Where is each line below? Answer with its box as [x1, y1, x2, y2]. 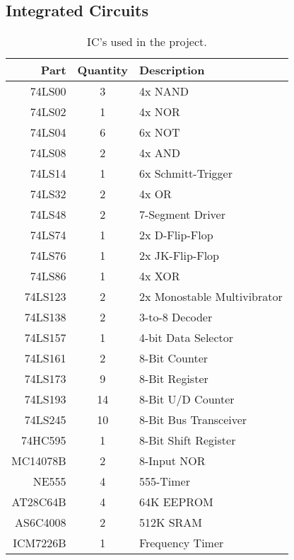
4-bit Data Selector [139, 329, 234, 346]
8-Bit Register [139, 370, 208, 387]
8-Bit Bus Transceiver [139, 411, 247, 428]
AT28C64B [11, 493, 66, 510]
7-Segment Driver [139, 206, 225, 223]
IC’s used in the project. [87, 33, 207, 50]
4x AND [139, 144, 180, 161]
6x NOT [139, 124, 180, 141]
